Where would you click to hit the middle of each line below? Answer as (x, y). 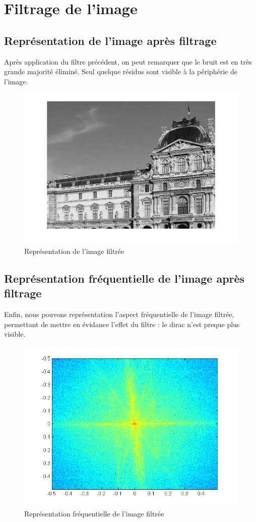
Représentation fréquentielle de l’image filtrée (94, 514)
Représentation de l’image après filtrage (110, 40)
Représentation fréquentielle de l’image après (124, 278)
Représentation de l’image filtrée (74, 251)
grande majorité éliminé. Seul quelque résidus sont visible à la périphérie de (121, 71)
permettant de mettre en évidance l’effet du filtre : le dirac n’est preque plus (122, 324)
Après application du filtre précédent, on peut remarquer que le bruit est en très (128, 61)
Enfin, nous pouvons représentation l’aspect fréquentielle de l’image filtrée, (119, 314)
